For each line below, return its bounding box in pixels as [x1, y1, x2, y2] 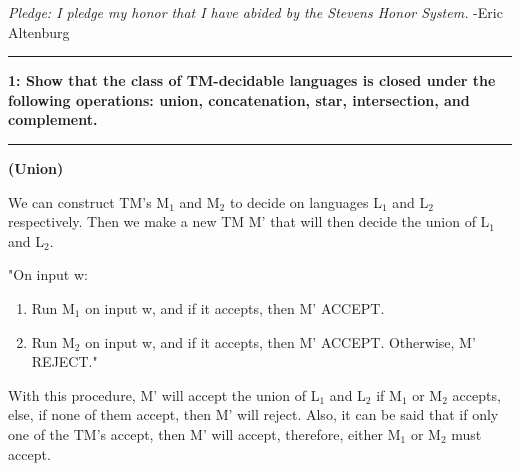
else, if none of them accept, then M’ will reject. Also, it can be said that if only [8, 404, 499, 425]
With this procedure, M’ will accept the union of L [8, 384, 320, 405]
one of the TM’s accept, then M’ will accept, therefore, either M [8, 423, 401, 444]
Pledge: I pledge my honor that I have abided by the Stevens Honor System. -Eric [8, 2, 503, 22]
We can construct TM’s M [8, 191, 170, 212]
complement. [8, 109, 98, 130]
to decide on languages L [229, 191, 382, 212]
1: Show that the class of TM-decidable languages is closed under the [8, 70, 496, 91]
